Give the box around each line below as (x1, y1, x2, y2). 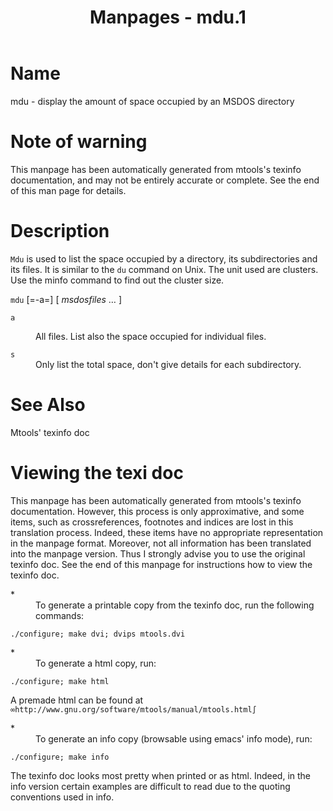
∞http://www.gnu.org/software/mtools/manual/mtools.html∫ (10, 704, 257, 715)
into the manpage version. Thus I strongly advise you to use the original (10, 547, 306, 560)
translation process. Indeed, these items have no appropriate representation (10, 526, 324, 538)
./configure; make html (10, 676, 110, 686)
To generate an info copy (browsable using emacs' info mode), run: (35, 732, 313, 745)
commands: (35, 609, 85, 621)
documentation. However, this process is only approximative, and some (10, 505, 305, 517)
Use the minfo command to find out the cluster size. (10, 274, 225, 286)
